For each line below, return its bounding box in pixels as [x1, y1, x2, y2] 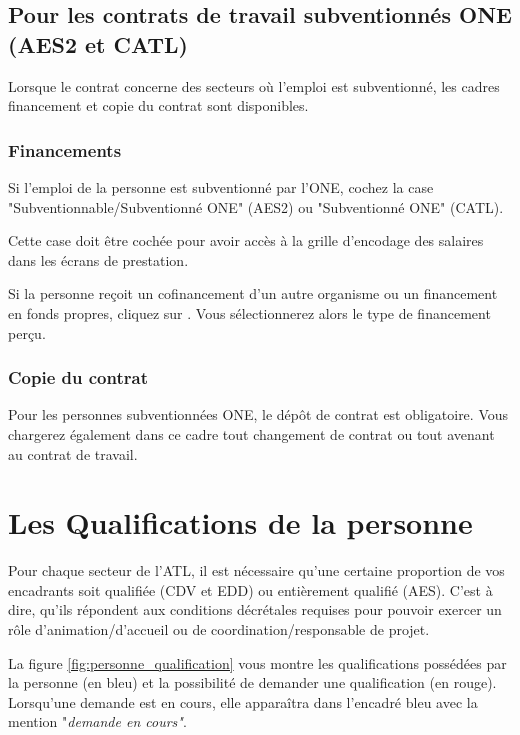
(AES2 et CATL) [8, 28, 188, 59]
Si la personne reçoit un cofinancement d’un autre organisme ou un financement [8, 283, 498, 304]
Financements [8, 137, 122, 162]
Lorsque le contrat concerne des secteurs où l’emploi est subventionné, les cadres [8, 75, 500, 96]
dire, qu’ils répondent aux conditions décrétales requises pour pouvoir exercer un [8, 599, 502, 620]
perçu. [8, 322, 46, 343]
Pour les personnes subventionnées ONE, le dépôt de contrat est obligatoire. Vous [8, 404, 509, 425]
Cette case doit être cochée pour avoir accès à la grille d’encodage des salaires [8, 230, 484, 251]
